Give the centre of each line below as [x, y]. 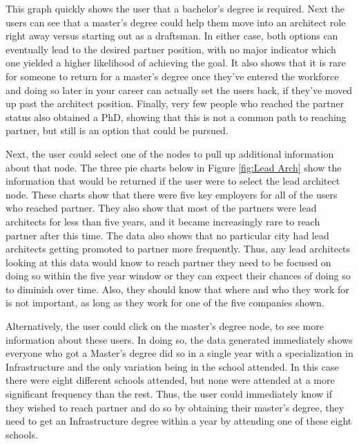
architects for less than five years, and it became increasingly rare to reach [163, 221]
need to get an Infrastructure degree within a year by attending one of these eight [179, 421]
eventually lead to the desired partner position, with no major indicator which [171, 49]
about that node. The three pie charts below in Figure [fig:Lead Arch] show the [174, 167]
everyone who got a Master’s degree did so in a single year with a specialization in [179, 353]
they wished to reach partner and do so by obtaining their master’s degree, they [175, 407]
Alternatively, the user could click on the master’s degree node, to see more [165, 326]
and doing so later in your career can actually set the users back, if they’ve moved [179, 90]
